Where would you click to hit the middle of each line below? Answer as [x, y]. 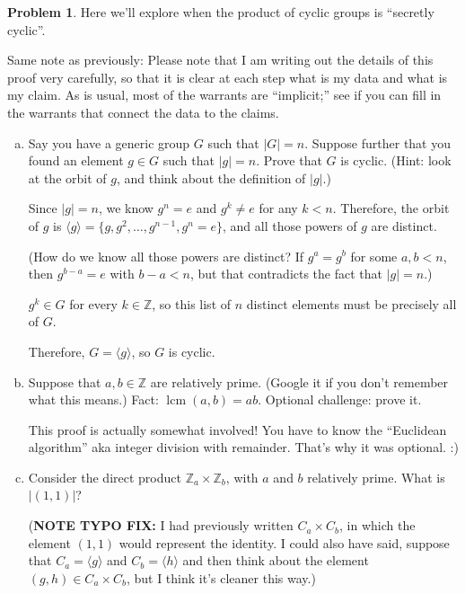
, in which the [377, 525]
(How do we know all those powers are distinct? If [166, 256]
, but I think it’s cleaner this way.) [221, 577]
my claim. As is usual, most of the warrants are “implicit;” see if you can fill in [224, 95]
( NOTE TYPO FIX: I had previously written [161, 525]
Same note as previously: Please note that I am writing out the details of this [220, 60]
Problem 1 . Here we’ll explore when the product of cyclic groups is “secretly [221, 12]
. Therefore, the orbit [391, 208]
